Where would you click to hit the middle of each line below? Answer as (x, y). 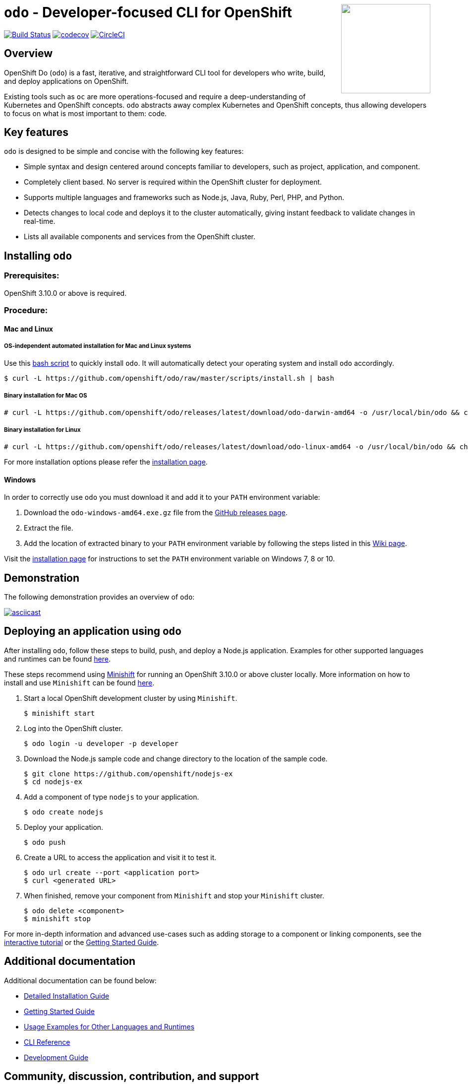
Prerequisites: (32, 276)
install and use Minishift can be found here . (79, 682)
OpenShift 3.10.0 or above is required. (65, 293)
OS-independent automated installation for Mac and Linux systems (98, 346)
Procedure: (26, 310)
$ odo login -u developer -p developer (101, 743)
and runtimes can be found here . (57, 659)
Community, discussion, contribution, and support (132, 1077)
